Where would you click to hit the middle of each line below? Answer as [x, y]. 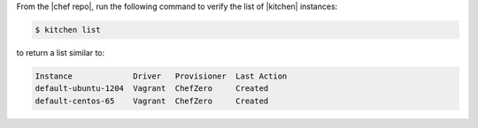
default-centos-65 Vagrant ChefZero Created [152, 101]
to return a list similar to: [61, 52]
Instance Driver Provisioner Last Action [161, 76]
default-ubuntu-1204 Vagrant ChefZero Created [152, 89]
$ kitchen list [68, 30]
